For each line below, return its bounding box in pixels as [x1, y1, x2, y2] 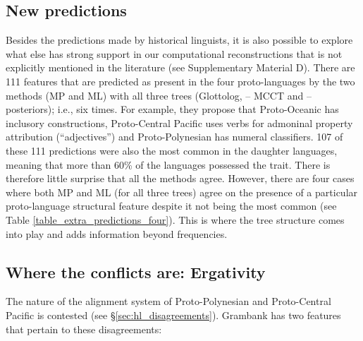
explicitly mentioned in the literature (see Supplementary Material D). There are [6, 60, 355, 75]
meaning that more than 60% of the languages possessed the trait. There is [6, 157, 331, 172]
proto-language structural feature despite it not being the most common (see [6, 198, 337, 213]
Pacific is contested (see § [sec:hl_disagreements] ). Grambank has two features [6, 307, 341, 322]
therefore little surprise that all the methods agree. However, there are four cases [6, 171, 355, 186]
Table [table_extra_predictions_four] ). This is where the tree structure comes [6, 212, 345, 227]
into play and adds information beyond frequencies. [6, 226, 228, 241]
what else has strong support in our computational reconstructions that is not [6, 46, 343, 61]
